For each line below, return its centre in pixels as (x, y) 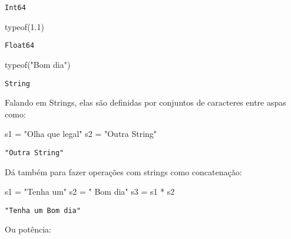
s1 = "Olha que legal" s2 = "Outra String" (81, 134)
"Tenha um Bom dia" (43, 210)
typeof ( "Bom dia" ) (38, 64)
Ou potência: (28, 229)
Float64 (20, 46)
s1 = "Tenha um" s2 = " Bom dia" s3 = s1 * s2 (90, 191)
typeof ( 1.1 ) (24, 26)
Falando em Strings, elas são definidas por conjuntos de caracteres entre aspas (145, 102)
